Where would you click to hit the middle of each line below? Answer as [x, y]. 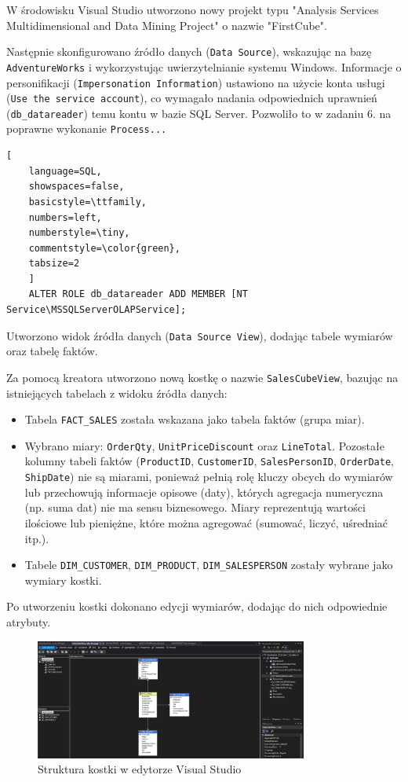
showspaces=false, [76, 187]
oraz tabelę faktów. [52, 351]
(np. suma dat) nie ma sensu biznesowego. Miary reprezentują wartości [195, 507]
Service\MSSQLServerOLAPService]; [97, 310]
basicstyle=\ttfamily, [87, 202]
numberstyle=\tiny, [79, 233]
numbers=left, [65, 217]
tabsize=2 [54, 264]
